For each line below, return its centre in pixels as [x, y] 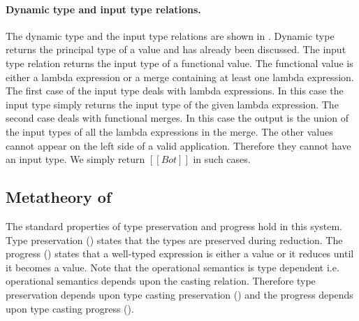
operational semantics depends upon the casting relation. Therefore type [161, 281]
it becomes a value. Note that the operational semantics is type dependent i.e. [173, 267]
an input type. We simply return [75, 159]
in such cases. [222, 159]
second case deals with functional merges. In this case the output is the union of [177, 118]
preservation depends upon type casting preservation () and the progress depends [179, 294]
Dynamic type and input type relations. [103, 9]
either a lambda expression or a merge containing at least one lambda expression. [180, 77]
